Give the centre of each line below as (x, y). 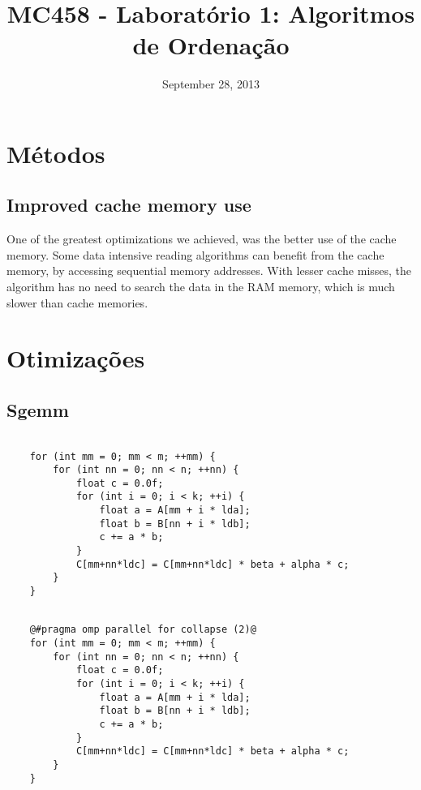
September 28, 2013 (211, 84)
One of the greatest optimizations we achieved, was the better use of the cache (202, 239)
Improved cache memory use (129, 205)
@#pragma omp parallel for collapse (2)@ (143, 630)
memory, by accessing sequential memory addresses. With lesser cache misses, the (209, 270)
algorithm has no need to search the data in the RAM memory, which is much (201, 287)
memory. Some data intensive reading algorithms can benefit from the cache (195, 254)
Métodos (56, 153)
